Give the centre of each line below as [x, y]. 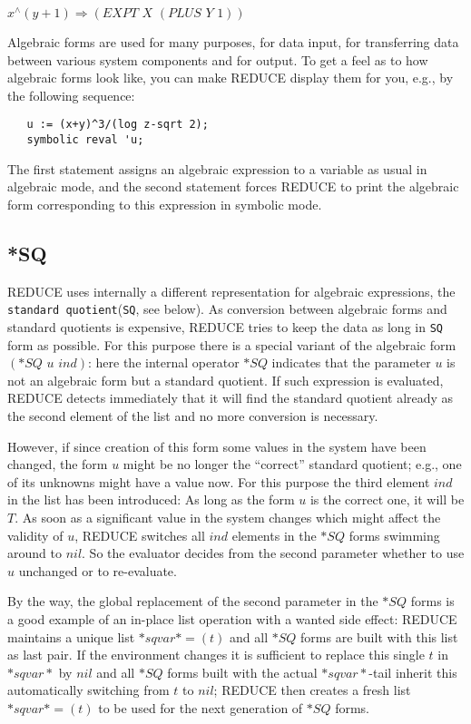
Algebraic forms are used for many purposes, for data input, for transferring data [233, 42]
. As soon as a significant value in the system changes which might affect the [228, 517]
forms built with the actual [242, 672]
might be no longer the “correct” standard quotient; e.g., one [292, 464]
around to [34, 553]
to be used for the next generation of [201, 707]
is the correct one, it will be [387, 499]
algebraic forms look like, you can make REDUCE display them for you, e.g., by [231, 78]
